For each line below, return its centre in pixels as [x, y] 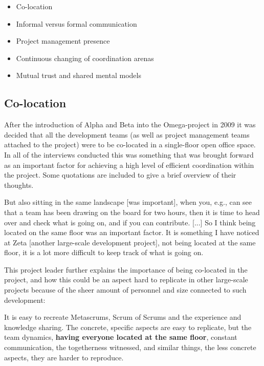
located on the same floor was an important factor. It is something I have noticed [132, 232]
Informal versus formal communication [76, 23]
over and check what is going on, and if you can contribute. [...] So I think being [130, 222]
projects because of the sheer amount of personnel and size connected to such [125, 290]
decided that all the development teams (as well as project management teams [127, 134]
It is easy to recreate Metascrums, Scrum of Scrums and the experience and [123, 317]
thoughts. [19, 185]
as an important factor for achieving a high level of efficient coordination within [129, 165]
